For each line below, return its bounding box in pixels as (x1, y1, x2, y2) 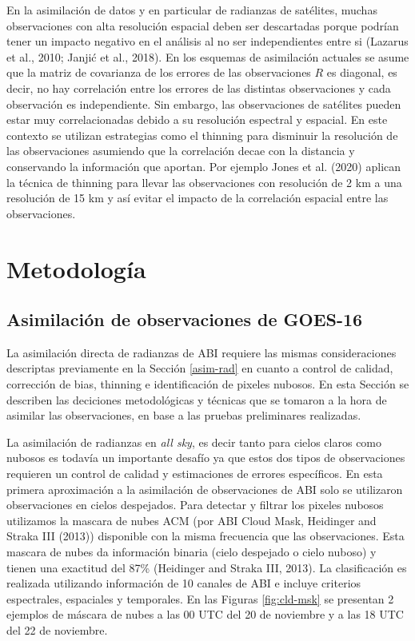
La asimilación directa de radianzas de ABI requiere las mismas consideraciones (6, 344, 397, 360)
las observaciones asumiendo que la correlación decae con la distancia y (6, 142, 355, 159)
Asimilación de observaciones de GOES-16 (6, 307, 363, 332)
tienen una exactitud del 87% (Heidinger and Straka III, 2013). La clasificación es (6, 559, 407, 575)
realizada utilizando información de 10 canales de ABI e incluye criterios (6, 575, 361, 591)
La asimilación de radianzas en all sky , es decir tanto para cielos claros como (6, 433, 382, 450)
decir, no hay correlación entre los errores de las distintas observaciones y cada (6, 79, 391, 96)
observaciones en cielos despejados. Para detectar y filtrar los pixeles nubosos (6, 496, 384, 513)
